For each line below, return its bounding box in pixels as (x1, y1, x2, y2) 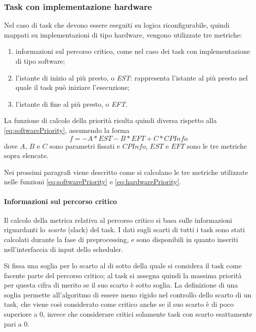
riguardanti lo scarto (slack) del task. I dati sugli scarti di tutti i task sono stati (4, 224, 245, 235)
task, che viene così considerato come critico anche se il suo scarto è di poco (4, 299, 234, 309)
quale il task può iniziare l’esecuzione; (15, 82, 130, 92)
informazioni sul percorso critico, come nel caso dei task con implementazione (15, 46, 250, 56)
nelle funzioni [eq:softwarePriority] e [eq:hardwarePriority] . (4, 176, 181, 187)
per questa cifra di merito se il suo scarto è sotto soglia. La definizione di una (4, 280, 238, 290)
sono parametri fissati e (49, 140, 120, 151)
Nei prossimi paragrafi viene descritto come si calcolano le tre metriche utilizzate (4, 166, 248, 177)
